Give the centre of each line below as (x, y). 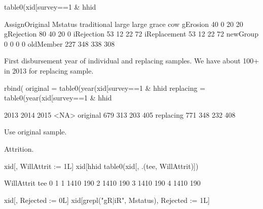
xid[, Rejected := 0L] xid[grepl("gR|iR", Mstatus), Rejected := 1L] (107, 200)
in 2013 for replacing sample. (49, 70)
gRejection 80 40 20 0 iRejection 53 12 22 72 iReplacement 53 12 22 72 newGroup (131, 34)
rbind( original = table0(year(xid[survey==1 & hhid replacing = (105, 88)
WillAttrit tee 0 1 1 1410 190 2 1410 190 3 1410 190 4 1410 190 (102, 183)
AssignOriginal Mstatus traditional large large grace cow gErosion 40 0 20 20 (124, 24)
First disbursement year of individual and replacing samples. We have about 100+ (132, 61)
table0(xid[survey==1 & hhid (50, 7)
